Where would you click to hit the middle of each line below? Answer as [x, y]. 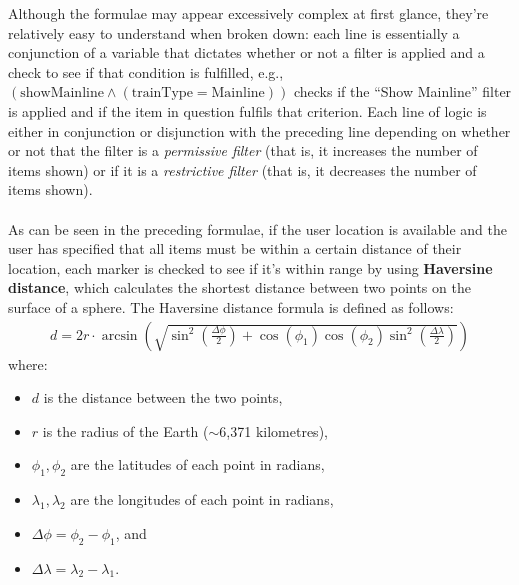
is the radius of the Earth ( [125, 430]
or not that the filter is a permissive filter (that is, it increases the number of [243, 150]
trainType [162, 93]
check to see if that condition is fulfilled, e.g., [146, 71]
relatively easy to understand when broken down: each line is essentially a [234, 32]
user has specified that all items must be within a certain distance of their [235, 248]
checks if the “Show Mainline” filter [402, 91]
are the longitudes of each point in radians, [202, 499]
